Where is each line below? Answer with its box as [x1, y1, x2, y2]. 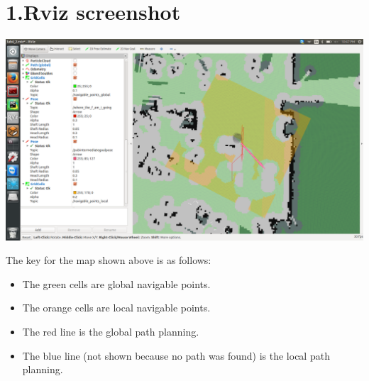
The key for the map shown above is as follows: [6, 253, 211, 267]
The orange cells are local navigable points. [22, 300, 211, 315]
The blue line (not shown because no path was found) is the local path [22, 348, 330, 363]
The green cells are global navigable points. [22, 276, 211, 291]
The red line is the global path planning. [22, 324, 199, 338]
